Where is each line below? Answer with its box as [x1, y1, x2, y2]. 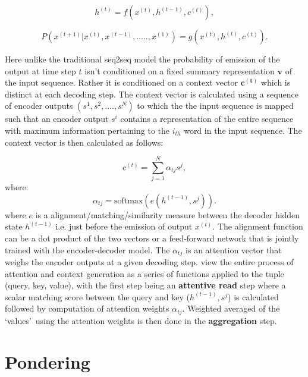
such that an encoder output [5, 112, 109, 125]
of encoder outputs [5, 99, 73, 112]
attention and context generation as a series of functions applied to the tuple [5, 267, 284, 279]
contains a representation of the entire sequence [120, 112, 294, 125]
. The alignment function [212, 220, 303, 233]
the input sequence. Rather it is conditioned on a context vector [5, 76, 238, 89]
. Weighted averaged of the [182, 302, 280, 315]
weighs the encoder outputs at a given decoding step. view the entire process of [5, 256, 294, 268]
